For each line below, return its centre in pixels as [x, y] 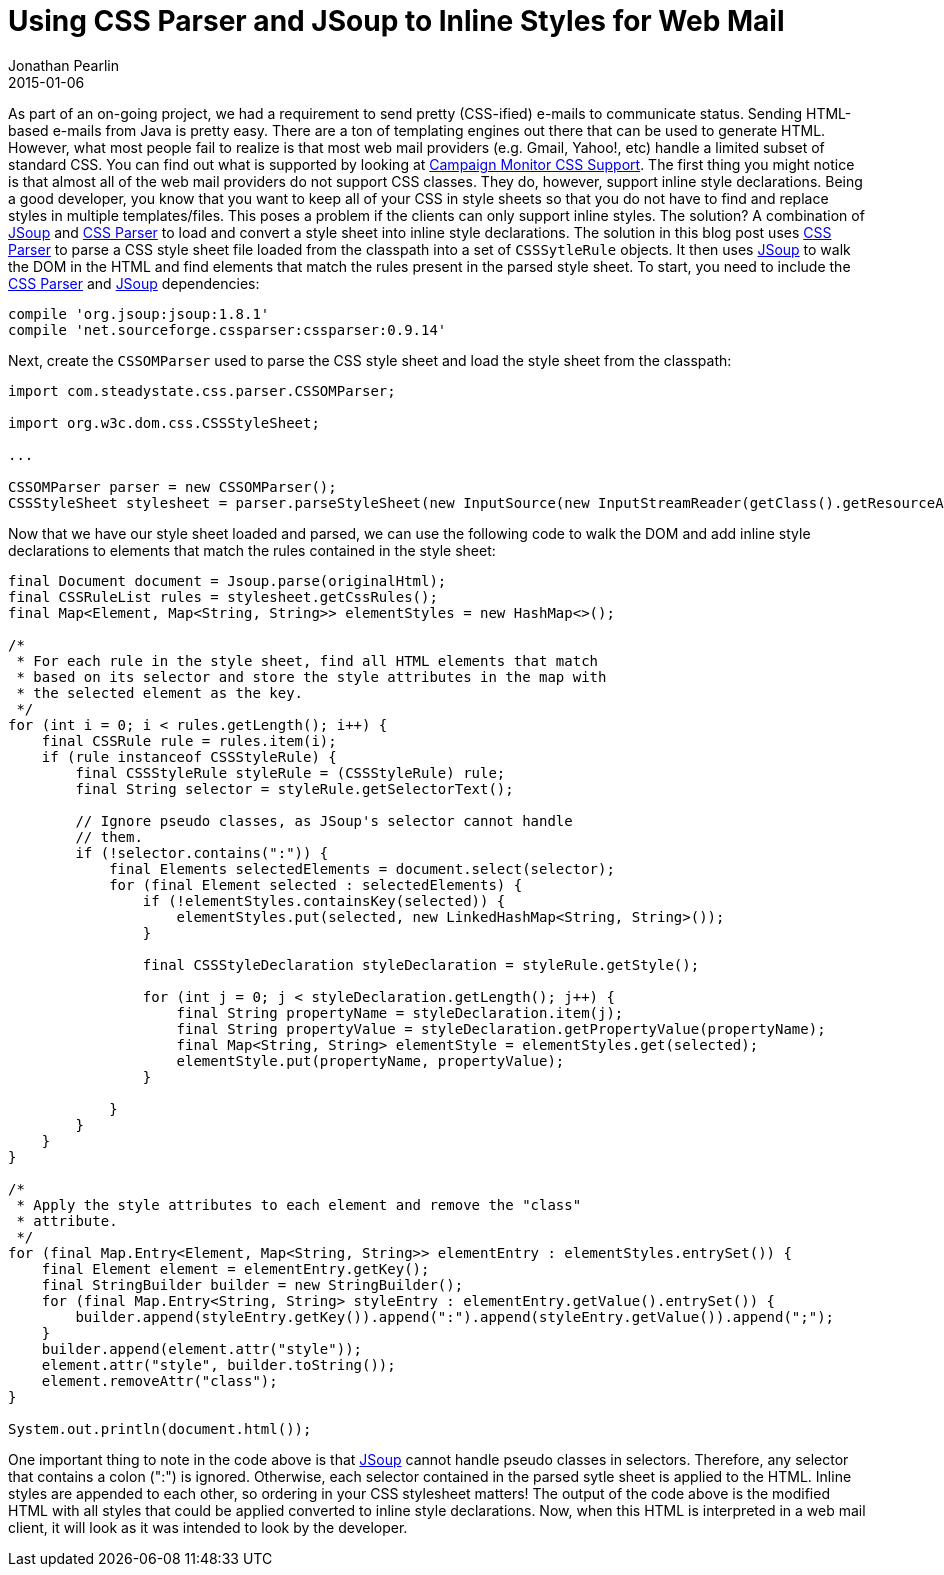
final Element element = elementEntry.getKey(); [235, 1268]
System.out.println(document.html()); [160, 1428]
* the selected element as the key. [160, 692]
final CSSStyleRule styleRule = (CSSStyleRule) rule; [290, 772]
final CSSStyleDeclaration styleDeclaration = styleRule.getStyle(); [421, 964]
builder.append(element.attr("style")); [202, 1348]
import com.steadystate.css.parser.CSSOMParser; [202, 390]
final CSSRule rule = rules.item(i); [189, 740]
